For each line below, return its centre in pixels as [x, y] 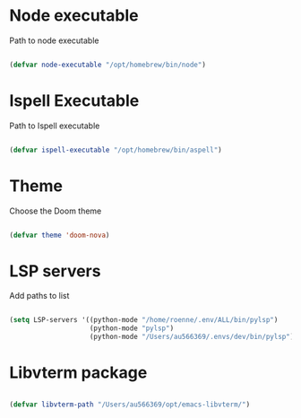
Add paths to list [39, 296]
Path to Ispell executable [55, 126]
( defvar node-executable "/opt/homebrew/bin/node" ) [107, 65]
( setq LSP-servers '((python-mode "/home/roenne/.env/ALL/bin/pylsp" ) [144, 320]
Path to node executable [54, 40]
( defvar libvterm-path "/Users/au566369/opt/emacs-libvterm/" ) [130, 405]
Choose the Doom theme [56, 211]
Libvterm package [78, 373]
